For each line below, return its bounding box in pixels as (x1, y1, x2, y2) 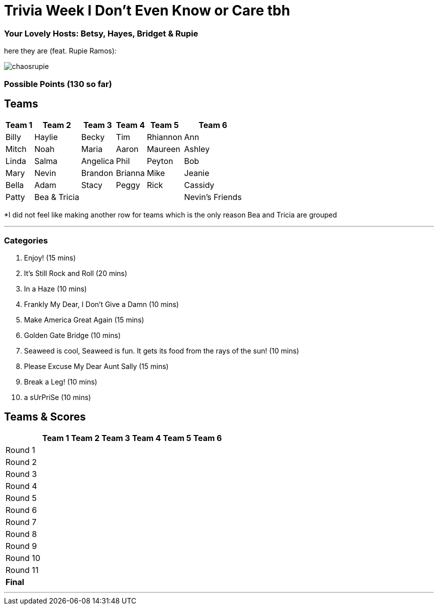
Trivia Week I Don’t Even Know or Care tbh (4, 2, 290, 19)
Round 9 (5, 540, 37, 551)
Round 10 (5, 552, 40, 563)
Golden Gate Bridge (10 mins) (24, 331, 121, 340)
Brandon (81, 168, 113, 178)
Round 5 (5, 492, 37, 503)
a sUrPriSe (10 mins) (24, 393, 91, 402)
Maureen (146, 144, 180, 154)
